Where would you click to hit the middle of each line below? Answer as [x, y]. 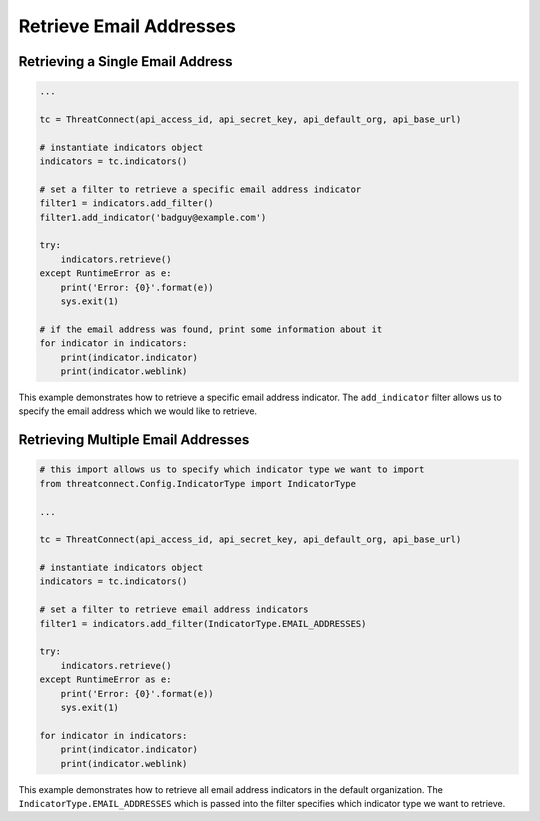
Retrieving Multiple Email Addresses [134, 440]
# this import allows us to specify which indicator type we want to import [232, 469]
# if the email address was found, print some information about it [211, 329]
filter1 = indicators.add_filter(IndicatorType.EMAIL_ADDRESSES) [203, 623]
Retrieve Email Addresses [127, 26]
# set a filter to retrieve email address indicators [174, 609]
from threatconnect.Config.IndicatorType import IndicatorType [198, 483]
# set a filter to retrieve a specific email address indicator [200, 189]
